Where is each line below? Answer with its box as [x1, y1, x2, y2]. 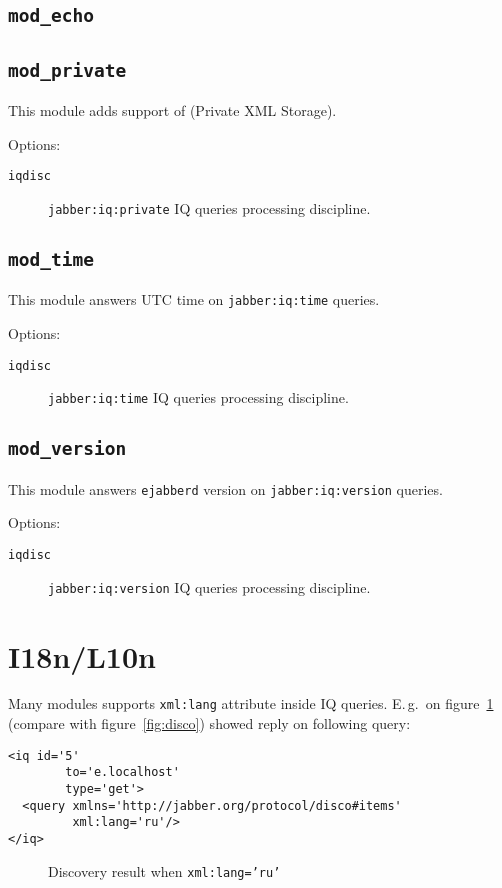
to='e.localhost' [65, 765, 180, 780]
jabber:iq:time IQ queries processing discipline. [48, 387, 349, 408]
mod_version [8, 438, 127, 460]
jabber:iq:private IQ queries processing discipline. [48, 197, 371, 218]
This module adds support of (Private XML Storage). [8, 100, 337, 121]
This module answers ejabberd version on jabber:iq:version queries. [8, 478, 443, 499]
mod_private [8, 59, 127, 81]
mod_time [8, 249, 94, 271]
